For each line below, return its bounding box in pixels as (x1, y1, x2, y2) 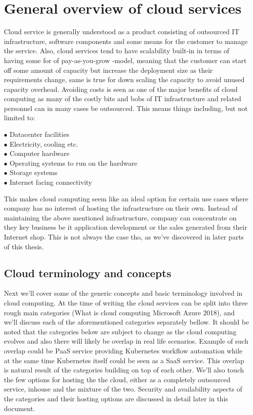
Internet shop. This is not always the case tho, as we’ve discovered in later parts (4, 232, 244, 241)
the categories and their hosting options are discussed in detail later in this (4, 393, 228, 403)
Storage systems (9, 167, 58, 177)
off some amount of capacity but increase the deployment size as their (4, 65, 213, 75)
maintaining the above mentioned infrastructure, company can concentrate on (4, 212, 237, 222)
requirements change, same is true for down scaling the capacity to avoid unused (4, 74, 245, 85)
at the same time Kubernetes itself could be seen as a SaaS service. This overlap (4, 355, 244, 365)
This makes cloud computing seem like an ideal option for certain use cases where (4, 193, 249, 203)
